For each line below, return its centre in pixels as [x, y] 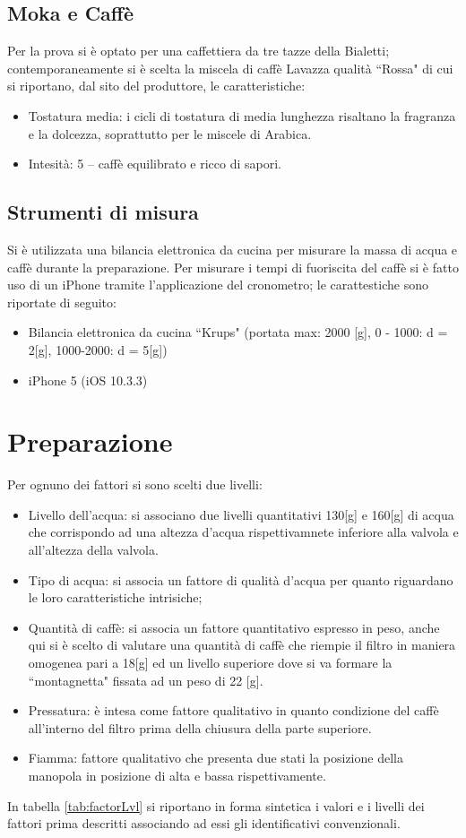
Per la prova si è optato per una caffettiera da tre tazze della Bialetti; [198, 51]
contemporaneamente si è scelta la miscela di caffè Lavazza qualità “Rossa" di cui [230, 68]
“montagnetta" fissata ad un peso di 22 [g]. [146, 680]
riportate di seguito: [62, 302]
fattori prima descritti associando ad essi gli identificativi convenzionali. [204, 823]
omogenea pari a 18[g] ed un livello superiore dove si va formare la [210, 662]
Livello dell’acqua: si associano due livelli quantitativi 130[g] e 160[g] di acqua [241, 514]
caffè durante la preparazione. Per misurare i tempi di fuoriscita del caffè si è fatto [233, 267]
